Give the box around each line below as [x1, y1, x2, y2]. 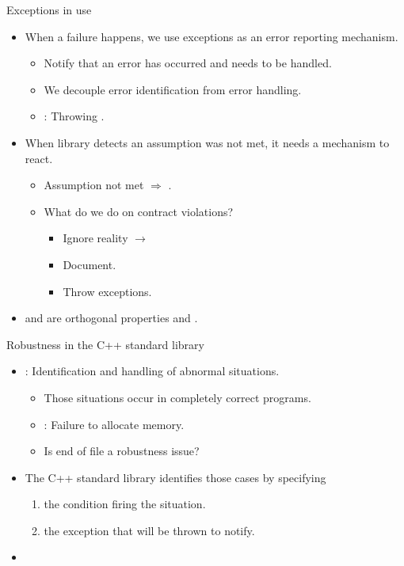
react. [25, 150, 53, 166]
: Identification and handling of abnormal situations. [25, 363, 280, 379]
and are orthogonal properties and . [25, 310, 198, 326]
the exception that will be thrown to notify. [44, 522, 255, 538]
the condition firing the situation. [44, 496, 206, 512]
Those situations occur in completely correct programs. [44, 389, 311, 405]
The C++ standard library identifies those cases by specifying [25, 469, 326, 485]
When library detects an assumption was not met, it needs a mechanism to [25, 134, 390, 150]
